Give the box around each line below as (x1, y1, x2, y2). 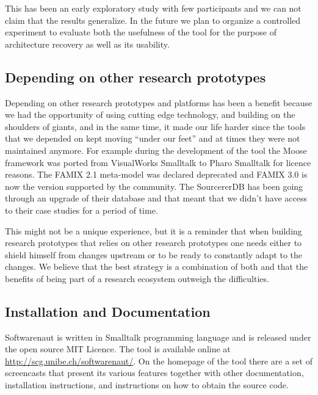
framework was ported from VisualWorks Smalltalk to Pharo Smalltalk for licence (5, 156, 311, 169)
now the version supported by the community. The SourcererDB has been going (5, 179, 303, 192)
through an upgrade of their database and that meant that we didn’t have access (5, 192, 308, 205)
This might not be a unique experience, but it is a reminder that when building (5, 224, 302, 237)
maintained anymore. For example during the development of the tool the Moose (5, 143, 307, 156)
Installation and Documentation (5, 302, 211, 321)
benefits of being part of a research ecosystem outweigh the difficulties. (5, 272, 269, 284)
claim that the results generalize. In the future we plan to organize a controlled (5, 13, 301, 26)
